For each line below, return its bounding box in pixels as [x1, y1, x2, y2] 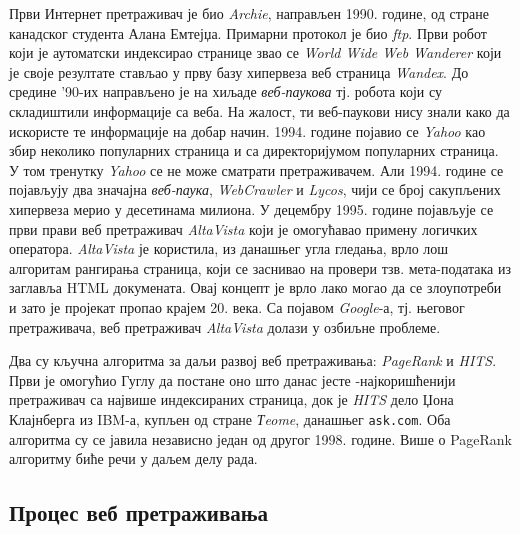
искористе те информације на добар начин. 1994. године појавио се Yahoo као [9, 120, 486, 141]
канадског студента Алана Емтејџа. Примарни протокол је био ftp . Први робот [9, 22, 487, 43]
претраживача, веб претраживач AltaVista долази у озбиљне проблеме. [9, 316, 441, 337]
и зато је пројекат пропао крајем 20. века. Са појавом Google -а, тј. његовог [9, 296, 465, 317]
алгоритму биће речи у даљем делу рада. [9, 448, 258, 469]
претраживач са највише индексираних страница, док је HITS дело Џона [9, 389, 454, 410]
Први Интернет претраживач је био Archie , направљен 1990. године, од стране [9, 3, 489, 23]
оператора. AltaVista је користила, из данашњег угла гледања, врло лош [9, 238, 449, 259]
